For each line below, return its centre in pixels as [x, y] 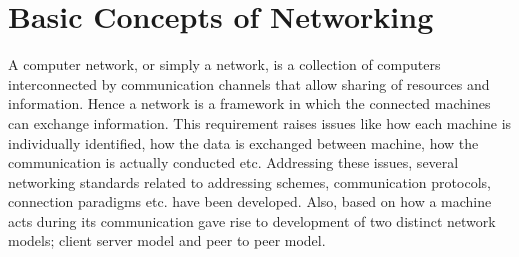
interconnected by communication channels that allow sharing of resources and [249, 83]
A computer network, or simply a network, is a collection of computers [224, 64]
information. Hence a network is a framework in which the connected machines [249, 103]
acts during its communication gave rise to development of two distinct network [252, 220]
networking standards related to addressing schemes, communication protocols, [249, 181]
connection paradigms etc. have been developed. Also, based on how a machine [250, 201]
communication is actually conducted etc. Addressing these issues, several [233, 162]
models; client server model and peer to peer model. [167, 240]
